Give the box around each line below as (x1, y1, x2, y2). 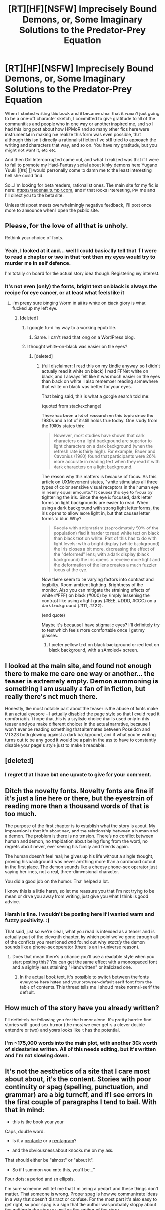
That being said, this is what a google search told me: (41, 393, 150, 399)
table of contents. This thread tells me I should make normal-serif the (19, 984, 160, 990)
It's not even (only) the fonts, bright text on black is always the (5, 283, 157, 290)
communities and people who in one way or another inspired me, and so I (5, 121, 154, 127)
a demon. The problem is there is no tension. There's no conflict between (5, 833, 154, 839)
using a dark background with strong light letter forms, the (41, 505, 160, 511)
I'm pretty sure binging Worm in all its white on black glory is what (12, 300, 146, 306)
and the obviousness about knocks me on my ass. (12, 1147, 114, 1153)
